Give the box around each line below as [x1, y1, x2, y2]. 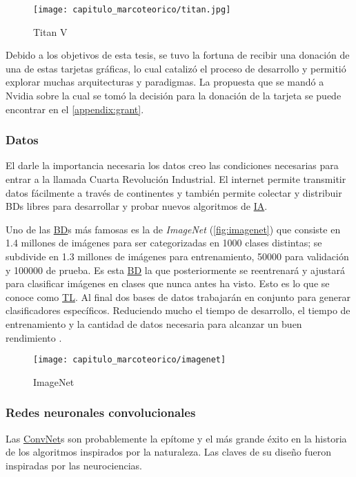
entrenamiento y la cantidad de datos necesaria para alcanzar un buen [6, 316, 302, 331]
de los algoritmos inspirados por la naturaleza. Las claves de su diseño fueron [6, 445, 331, 459]
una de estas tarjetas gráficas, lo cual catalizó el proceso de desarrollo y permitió [6, 61, 346, 75]
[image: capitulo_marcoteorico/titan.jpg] [33, 5, 231, 14]
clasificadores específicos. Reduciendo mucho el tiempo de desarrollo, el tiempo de [6, 303, 350, 318]
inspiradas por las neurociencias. [6, 458, 143, 472]
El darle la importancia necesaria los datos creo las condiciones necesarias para [6, 158, 339, 173]
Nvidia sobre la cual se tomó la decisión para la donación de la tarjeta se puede [6, 88, 342, 103]
